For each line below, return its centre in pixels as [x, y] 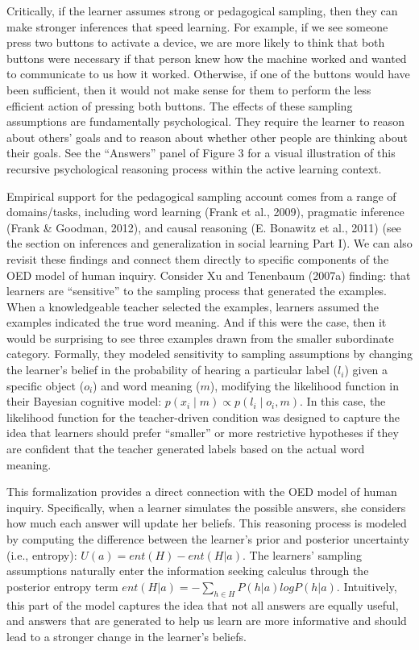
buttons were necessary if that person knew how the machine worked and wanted [207, 58]
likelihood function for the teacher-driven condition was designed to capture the [203, 417]
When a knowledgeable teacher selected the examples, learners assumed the [193, 306]
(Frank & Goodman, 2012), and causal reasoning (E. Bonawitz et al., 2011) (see [204, 227]
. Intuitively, [367, 586]
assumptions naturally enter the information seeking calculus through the [188, 571]
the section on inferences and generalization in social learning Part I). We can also [209, 243]
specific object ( [46, 385]
